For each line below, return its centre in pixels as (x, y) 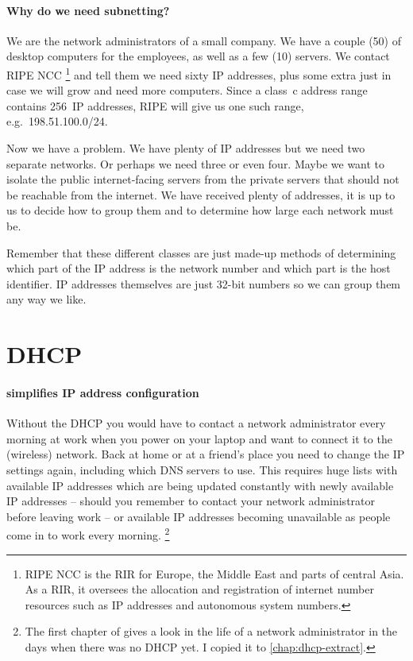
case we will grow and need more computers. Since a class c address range (187, 90)
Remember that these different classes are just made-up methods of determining (201, 252)
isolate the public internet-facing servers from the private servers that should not (203, 179)
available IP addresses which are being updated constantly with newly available (200, 485)
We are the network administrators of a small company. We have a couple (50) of (204, 40)
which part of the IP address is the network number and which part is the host (199, 268)
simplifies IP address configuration (103, 392)
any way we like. (46, 299)
